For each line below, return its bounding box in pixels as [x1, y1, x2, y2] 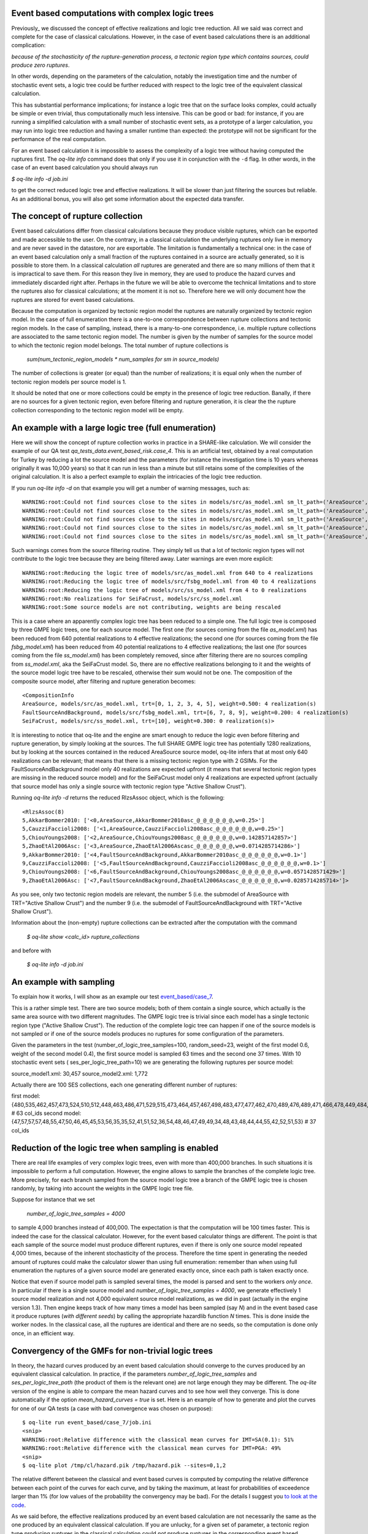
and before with [11, 947, 52, 954]
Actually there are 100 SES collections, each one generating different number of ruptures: [11, 1081, 237, 1089]
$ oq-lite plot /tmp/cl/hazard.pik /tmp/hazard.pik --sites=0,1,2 [22, 1462, 226, 1469]
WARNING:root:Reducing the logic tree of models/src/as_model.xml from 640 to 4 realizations [22, 569, 313, 576]
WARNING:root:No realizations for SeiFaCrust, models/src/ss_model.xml [22, 595, 242, 603]
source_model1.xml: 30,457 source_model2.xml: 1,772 [11, 1070, 148, 1077]
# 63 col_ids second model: [11, 1109, 82, 1117]
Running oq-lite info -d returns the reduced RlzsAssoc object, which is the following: [11, 794, 225, 801]
